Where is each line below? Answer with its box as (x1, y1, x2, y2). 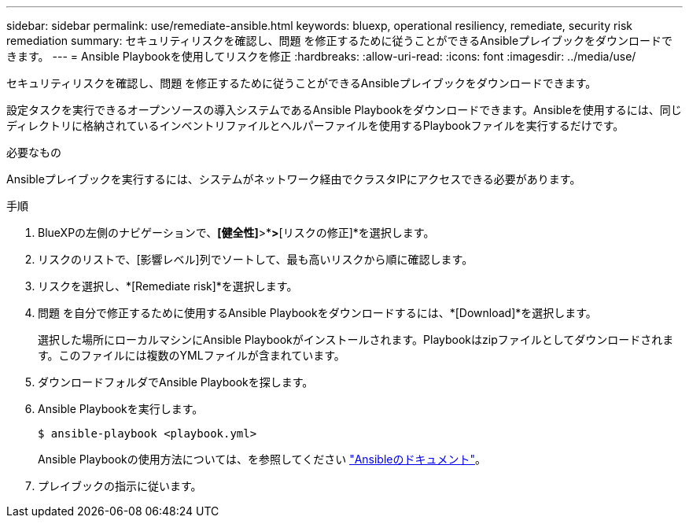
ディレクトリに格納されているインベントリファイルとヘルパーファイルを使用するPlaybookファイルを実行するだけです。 (6, 119, 625, 132)
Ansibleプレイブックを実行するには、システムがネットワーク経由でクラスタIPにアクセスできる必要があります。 (6, 172, 581, 186)
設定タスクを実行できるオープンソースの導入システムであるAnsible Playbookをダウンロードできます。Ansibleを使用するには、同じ (6, 103, 682, 116)
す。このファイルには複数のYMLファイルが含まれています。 (38, 349, 345, 362)
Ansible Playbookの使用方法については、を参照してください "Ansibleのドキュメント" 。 (38, 452, 487, 466)
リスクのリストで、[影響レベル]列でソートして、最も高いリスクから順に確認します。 (38, 253, 473, 266)
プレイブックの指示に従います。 (38, 479, 202, 493)
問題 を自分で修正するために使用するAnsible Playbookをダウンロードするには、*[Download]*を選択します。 (38, 306, 597, 319)
